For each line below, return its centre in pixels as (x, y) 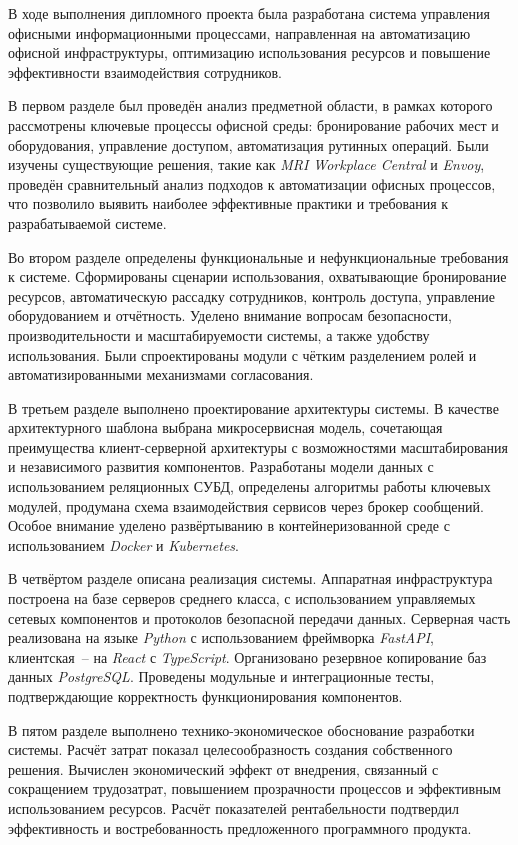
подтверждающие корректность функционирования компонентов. (205, 696)
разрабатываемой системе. (87, 222)
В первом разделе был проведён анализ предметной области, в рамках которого (250, 105)
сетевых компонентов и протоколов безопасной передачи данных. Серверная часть (259, 617)
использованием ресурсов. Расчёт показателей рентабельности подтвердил (234, 807)
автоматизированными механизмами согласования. (161, 374)
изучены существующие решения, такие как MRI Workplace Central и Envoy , (246, 164)
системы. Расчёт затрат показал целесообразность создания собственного (230, 749)
